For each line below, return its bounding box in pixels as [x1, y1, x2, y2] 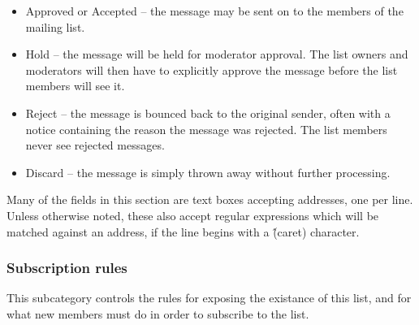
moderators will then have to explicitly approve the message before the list [25, 61, 398, 78]
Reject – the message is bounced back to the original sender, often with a [25, 104, 391, 121]
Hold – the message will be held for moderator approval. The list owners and [25, 45, 408, 63]
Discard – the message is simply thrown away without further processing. [25, 163, 391, 180]
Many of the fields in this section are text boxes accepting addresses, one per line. [6, 191, 413, 208]
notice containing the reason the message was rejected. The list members [25, 120, 387, 137]
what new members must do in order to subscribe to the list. [6, 305, 309, 322]
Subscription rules [6, 258, 127, 278]
